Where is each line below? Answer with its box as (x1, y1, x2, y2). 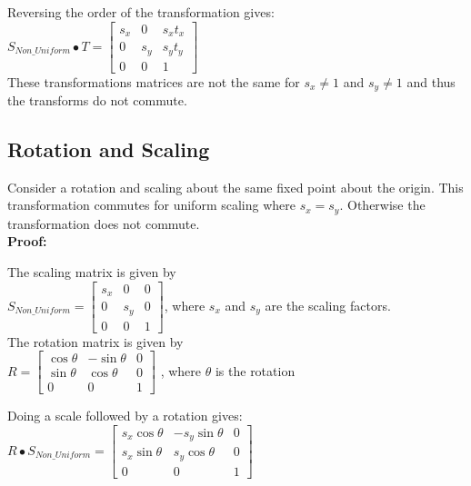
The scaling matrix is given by (7, 263, 176, 282)
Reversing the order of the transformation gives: (7, 3, 275, 21)
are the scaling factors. (265, 295, 391, 314)
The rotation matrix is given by (7, 332, 184, 351)
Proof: (7, 232, 47, 251)
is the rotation (215, 361, 296, 380)
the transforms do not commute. (7, 91, 187, 110)
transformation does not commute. (7, 213, 200, 233)
